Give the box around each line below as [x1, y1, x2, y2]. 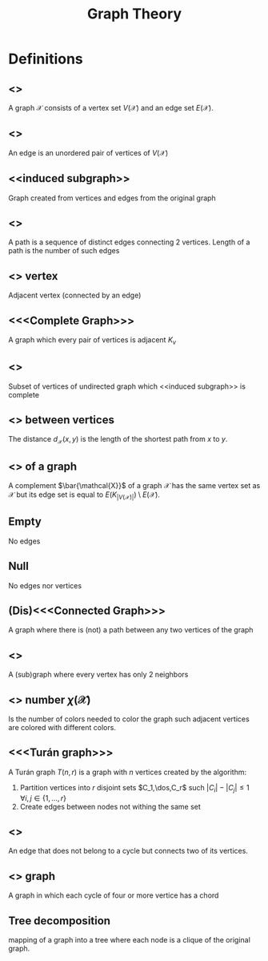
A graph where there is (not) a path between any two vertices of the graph [8, 625, 254, 635]
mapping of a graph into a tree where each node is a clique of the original [8, 935, 250, 944]
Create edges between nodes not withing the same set [19, 802, 202, 811]
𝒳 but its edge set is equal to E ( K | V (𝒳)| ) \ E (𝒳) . [8, 490, 160, 501]
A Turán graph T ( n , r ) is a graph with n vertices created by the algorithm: [8, 767, 247, 777]
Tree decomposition [8, 914, 110, 927]
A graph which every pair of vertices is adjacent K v [8, 335, 177, 346]
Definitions [8, 50, 84, 68]
